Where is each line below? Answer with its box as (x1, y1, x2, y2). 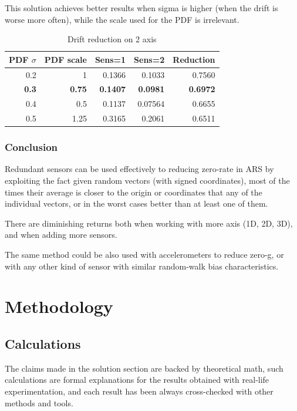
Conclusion (5, 140, 58, 154)
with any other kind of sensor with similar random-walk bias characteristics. (5, 260, 279, 272)
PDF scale (44, 53, 87, 65)
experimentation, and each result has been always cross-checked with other (5, 385, 274, 397)
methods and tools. (5, 396, 73, 409)
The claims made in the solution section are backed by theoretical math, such (5, 362, 283, 374)
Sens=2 (134, 53, 165, 65)
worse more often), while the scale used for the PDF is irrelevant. (5, 13, 239, 25)
